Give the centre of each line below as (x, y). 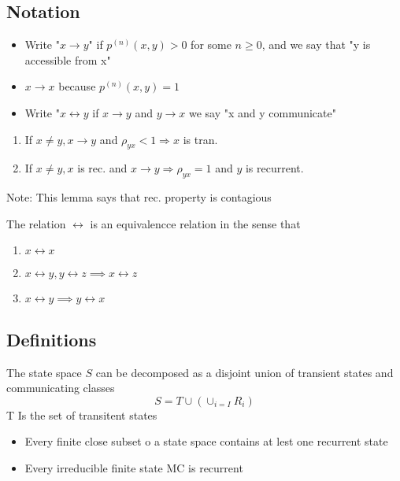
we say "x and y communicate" (262, 112)
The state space (44, 372)
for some (211, 44)
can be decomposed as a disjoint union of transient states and (244, 372)
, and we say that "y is (316, 44)
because (77, 86)
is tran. (200, 139)
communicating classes (61, 388)
